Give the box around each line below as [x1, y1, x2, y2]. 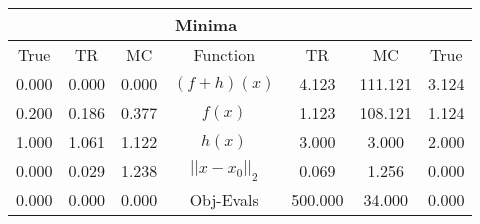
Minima [174, 13, 238, 36]
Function [193, 43, 256, 66]
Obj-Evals [189, 188, 259, 211]
